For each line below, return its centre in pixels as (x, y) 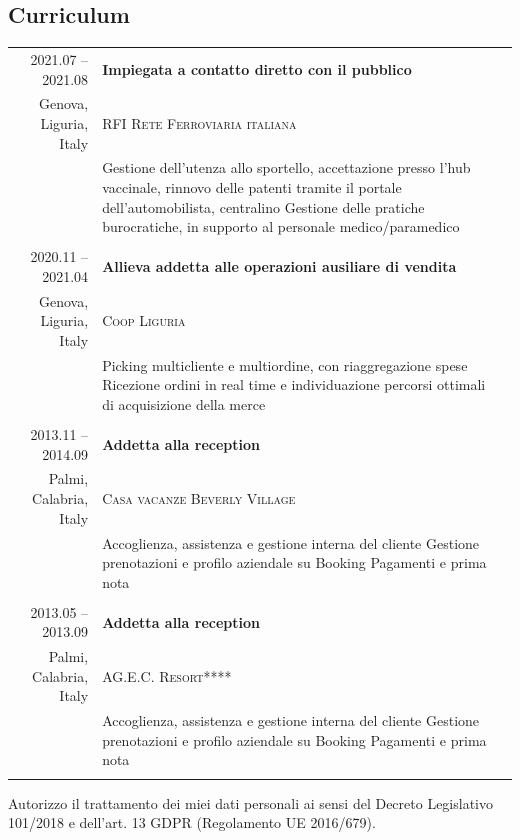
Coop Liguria (144, 320)
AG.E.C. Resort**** (167, 675)
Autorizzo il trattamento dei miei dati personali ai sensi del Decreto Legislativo (250, 802)
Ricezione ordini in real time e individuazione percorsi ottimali (294, 384)
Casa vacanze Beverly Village (199, 498)
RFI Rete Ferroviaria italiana (199, 122)
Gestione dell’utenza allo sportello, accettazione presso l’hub (286, 167)
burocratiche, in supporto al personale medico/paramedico (281, 226)
